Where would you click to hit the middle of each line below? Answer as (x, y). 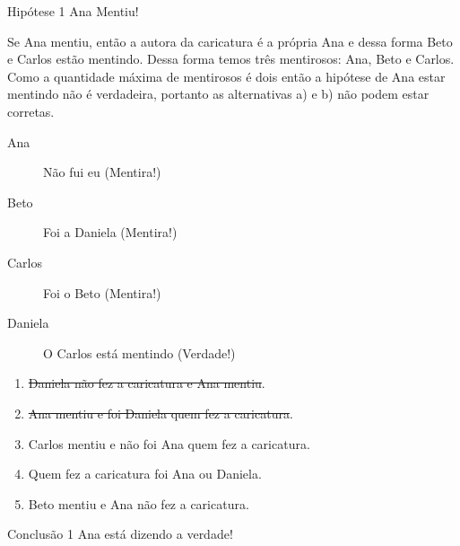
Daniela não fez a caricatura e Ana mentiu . (147, 383)
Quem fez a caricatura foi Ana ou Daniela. (145, 474)
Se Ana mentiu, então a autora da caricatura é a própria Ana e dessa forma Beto (230, 41)
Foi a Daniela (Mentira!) (110, 232)
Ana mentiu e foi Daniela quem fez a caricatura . (161, 413)
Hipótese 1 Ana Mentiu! (73, 11)
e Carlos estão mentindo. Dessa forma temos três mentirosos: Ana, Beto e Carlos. (231, 59)
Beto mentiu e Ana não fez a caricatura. (139, 503)
